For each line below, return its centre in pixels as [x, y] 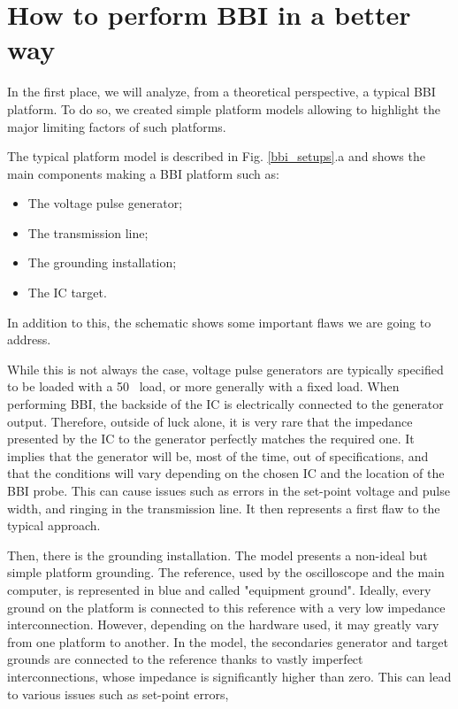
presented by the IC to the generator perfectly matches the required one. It [211, 439]
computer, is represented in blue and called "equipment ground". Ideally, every [219, 589]
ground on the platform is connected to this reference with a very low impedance [226, 607]
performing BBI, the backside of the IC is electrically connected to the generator [225, 404]
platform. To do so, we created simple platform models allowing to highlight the [224, 108]
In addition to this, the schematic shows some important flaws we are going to [219, 322]
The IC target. [67, 293]
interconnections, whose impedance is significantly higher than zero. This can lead [229, 676]
